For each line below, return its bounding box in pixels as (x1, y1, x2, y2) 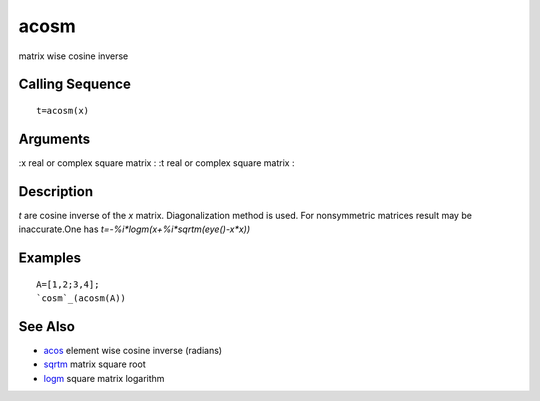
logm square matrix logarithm (43, 372, 165, 384)
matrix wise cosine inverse (18, 50, 129, 62)
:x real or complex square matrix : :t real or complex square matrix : (18, 156, 295, 169)
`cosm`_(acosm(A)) (36, 292, 127, 304)
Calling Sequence (18, 76, 132, 93)
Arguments (18, 130, 91, 147)
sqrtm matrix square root (43, 358, 146, 370)
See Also (18, 318, 75, 335)
